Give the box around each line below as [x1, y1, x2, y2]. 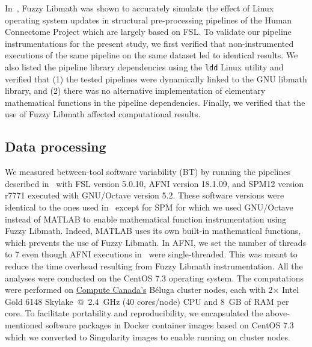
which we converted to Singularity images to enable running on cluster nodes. [5, 330, 290, 343]
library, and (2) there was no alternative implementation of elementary [5, 84, 266, 97]
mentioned [5, 318, 43, 331]
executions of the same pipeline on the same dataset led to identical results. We [5, 49, 298, 61]
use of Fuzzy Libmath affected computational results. [5, 108, 201, 120]
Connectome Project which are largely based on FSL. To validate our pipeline [5, 25, 292, 38]
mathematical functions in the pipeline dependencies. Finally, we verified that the [5, 96, 305, 108]
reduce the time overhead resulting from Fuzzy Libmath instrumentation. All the [5, 259, 303, 272]
